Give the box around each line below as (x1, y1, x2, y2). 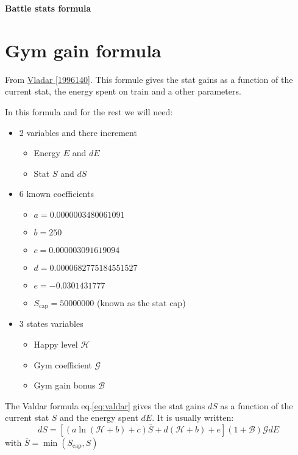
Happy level (34, 337, 78, 350)
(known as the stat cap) (96, 296, 186, 309)
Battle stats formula (5, 2, 91, 14)
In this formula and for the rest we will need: (5, 105, 173, 118)
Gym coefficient (34, 358, 92, 371)
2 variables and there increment (19, 126, 137, 138)
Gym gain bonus (34, 379, 96, 392)
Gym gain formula (5, 37, 161, 62)
